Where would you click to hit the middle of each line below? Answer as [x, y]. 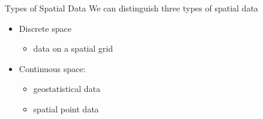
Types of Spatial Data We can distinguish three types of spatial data [131, 8]
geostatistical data [67, 89]
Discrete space [45, 28]
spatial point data [66, 108]
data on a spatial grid [73, 48]
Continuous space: [52, 68]
